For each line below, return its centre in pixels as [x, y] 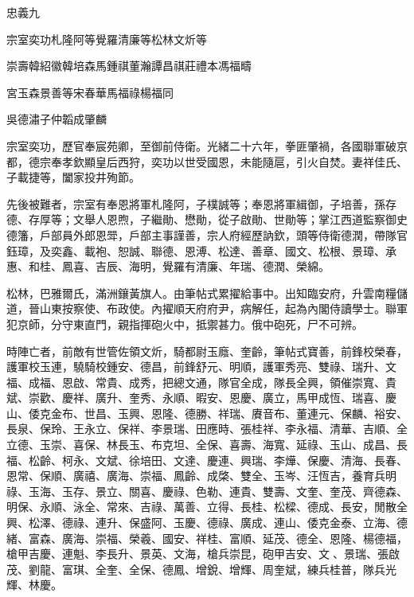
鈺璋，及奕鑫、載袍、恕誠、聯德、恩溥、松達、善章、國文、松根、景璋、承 [201, 250]
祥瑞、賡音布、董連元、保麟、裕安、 [312, 413]
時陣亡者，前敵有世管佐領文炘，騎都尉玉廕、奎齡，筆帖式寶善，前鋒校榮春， [207, 351]
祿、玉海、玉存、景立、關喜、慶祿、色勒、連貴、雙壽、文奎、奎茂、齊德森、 [207, 491]
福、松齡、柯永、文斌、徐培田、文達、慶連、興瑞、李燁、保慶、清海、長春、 [207, 460]
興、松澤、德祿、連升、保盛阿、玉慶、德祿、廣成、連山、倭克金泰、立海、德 [207, 523]
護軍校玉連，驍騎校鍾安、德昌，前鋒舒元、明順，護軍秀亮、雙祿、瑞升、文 [201, 367]
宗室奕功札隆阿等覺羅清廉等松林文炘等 [107, 39]
